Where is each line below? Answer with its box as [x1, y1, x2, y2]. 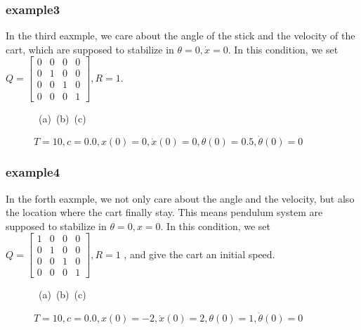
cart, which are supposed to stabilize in [6, 42, 174, 56]
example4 [6, 163, 60, 181]
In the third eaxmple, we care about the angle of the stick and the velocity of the [6, 28, 355, 43]
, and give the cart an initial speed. [124, 246, 275, 261]
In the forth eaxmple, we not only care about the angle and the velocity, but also [6, 191, 355, 205]
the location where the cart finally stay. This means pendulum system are [6, 205, 323, 220]
